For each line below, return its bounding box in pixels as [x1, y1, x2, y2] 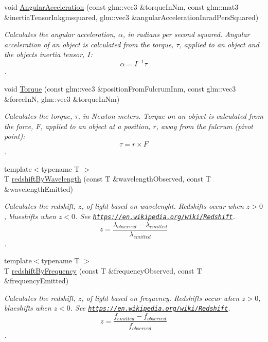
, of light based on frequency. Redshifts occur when [81, 292, 240, 303]
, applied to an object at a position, [40, 120, 151, 131]
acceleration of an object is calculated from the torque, [4, 39, 174, 49]
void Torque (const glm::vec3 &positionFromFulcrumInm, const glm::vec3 [4, 83, 236, 94]
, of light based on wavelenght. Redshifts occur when [81, 201, 244, 211]
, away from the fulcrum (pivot [156, 120, 253, 131]
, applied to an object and [179, 39, 259, 49]
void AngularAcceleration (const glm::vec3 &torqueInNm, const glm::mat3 [4, 2, 239, 12]
